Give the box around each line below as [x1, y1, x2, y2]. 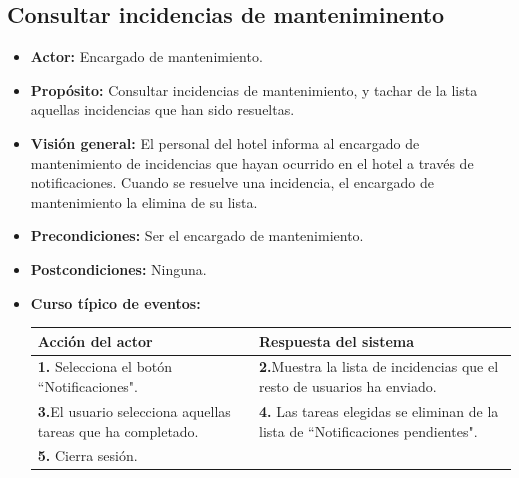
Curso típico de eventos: [30, 292, 201, 313]
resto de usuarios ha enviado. [258, 376, 437, 397]
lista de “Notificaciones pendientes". [258, 420, 478, 441]
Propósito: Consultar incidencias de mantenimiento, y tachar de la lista [30, 79, 478, 100]
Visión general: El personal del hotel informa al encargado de [30, 132, 420, 153]
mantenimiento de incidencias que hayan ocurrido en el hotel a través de [30, 152, 474, 173]
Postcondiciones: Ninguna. [30, 258, 207, 279]
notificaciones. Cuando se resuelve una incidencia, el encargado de [30, 172, 434, 193]
